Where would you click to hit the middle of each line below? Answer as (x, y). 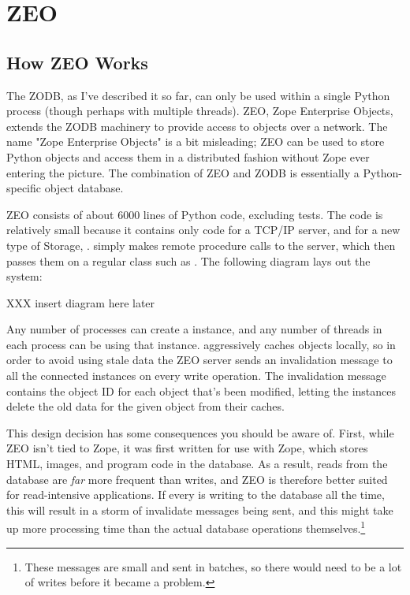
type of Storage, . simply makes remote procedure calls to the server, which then (201, 245)
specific (24, 188)
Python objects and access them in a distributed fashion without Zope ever (188, 156)
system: (24, 276)
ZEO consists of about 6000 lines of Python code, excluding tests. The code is (195, 214)
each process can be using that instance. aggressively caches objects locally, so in (201, 344)
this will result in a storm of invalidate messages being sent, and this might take (200, 509)
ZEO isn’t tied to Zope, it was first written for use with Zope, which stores (187, 448)
